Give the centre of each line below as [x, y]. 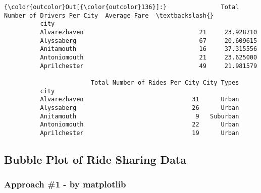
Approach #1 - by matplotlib [65, 184]
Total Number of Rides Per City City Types [165, 82]
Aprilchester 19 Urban [140, 133]
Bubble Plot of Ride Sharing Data [95, 159]
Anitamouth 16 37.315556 [149, 49]
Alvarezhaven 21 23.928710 [149, 32]
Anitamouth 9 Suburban [140, 116]
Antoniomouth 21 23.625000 [149, 57]
